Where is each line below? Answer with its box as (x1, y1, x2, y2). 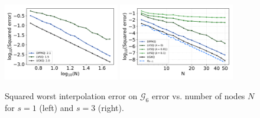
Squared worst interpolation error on (5, 89, 138, 102)
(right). (97, 101, 124, 113)
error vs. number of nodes (151, 89, 245, 102)
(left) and (39, 101, 74, 113)
